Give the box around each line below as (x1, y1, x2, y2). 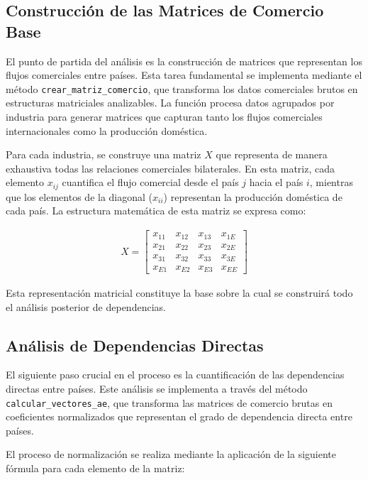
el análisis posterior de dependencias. (6, 299, 166, 314)
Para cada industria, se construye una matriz (6, 147, 201, 162)
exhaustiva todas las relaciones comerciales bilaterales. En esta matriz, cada (6, 160, 335, 175)
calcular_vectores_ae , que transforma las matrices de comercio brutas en (6, 395, 333, 410)
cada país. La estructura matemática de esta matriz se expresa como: (6, 203, 306, 218)
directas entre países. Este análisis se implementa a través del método (6, 381, 308, 396)
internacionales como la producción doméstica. (6, 123, 208, 138)
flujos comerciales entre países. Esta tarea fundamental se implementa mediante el (6, 67, 362, 82)
